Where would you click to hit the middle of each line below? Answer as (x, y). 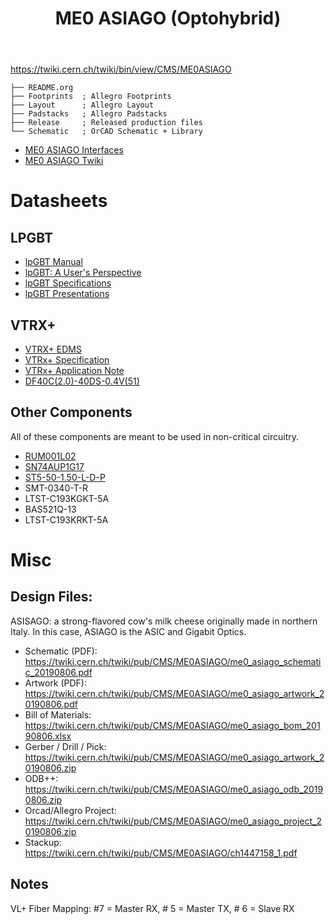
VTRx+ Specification (67, 360)
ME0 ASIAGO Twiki (64, 161)
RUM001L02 (50, 456)
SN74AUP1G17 (54, 466)
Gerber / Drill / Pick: (65, 746)
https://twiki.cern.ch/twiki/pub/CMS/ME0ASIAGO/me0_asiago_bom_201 (172, 725)
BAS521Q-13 (50, 509)
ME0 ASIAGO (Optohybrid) (168, 18)
